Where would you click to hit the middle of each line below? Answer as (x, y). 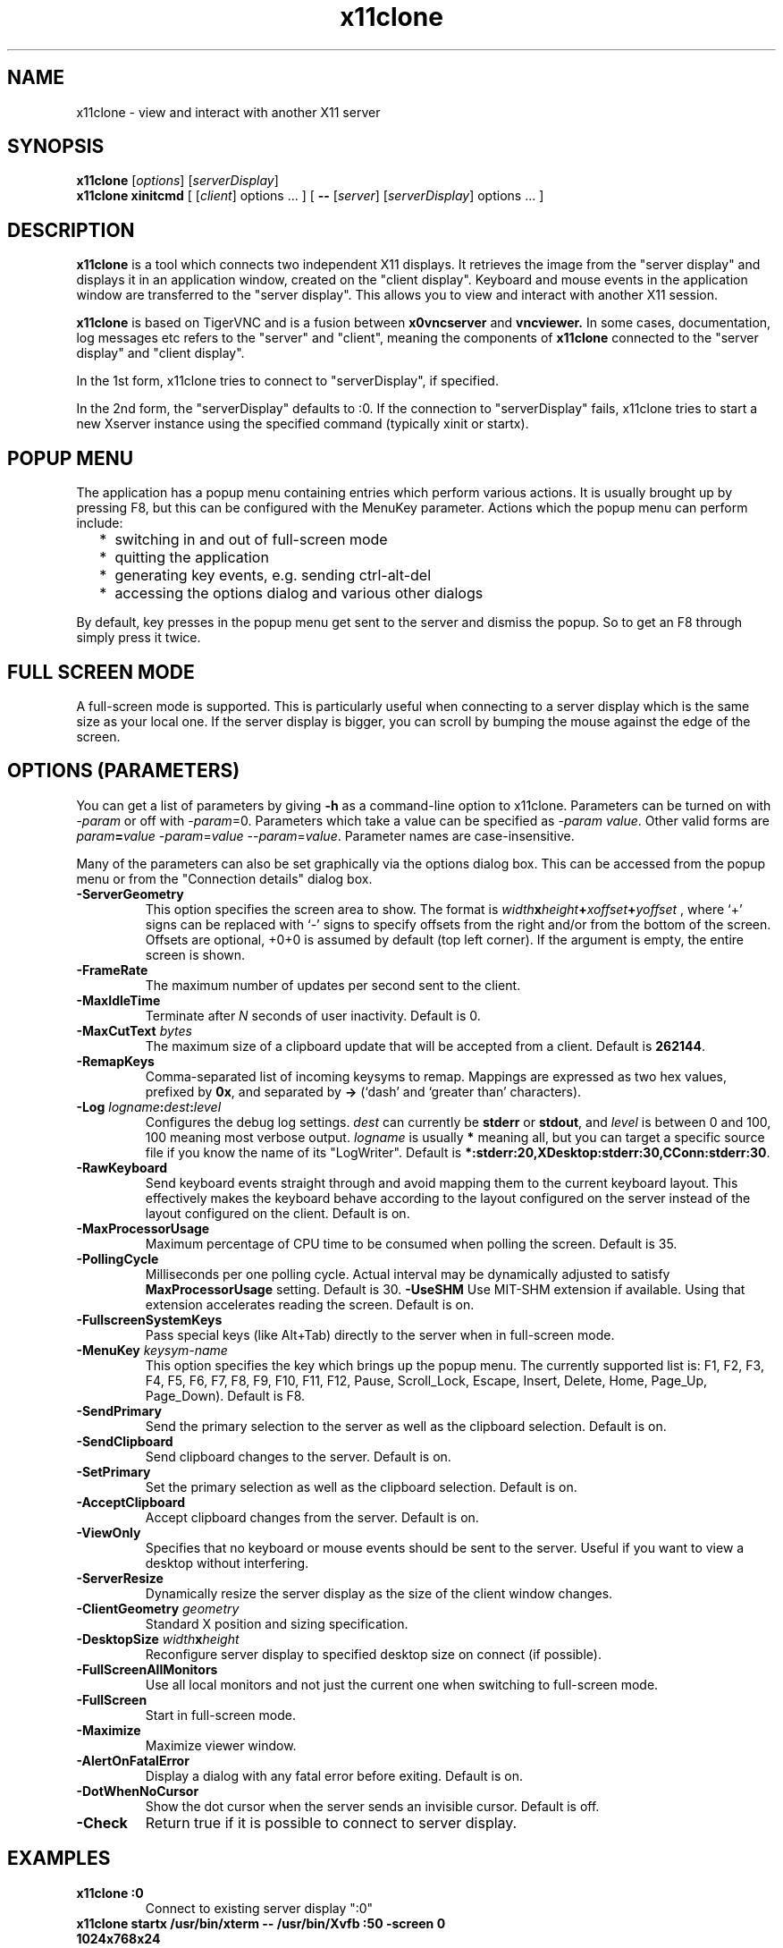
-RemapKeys (115, 1061)
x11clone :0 (110, 1893)
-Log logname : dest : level (149, 1106)
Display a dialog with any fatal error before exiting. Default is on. (334, 1775)
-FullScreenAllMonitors (147, 1669)
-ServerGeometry (130, 894)
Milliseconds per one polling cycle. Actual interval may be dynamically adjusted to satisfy (408, 1274)
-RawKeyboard (122, 1167)
